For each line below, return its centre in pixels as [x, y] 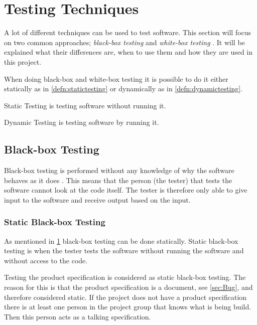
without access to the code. [46, 260]
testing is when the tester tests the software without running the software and [124, 251]
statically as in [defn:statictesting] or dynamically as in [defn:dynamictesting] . [123, 89]
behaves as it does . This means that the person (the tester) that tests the [118, 180]
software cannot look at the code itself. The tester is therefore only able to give [126, 190]
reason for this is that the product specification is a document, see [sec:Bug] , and [128, 287]
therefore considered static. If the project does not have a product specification [125, 297]
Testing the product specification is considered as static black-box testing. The [125, 277]
